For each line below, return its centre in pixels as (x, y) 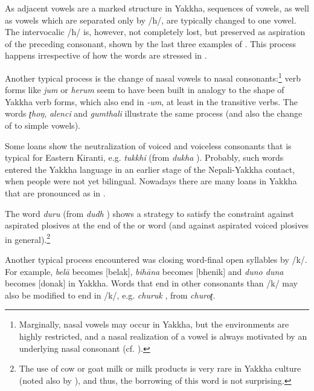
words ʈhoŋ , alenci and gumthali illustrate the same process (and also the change (154, 113)
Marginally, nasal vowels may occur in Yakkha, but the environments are (154, 324)
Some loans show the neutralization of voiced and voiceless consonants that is (148, 145)
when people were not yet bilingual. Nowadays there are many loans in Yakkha (151, 181)
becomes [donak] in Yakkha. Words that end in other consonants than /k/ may (151, 283)
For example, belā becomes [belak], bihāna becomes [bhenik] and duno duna (144, 271)
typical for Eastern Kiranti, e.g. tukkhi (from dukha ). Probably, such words (144, 157)
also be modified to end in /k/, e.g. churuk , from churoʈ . (110, 295)
